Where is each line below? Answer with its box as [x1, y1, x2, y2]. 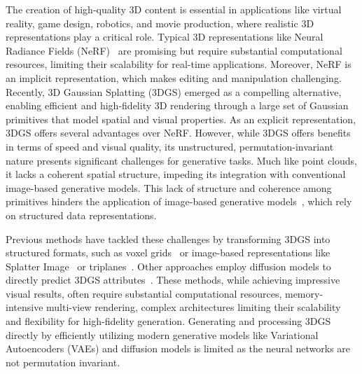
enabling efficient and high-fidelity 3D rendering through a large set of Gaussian [6, 98, 349, 113]
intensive [6, 300, 43, 314]
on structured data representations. [6, 207, 157, 222]
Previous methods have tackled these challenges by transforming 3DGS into [6, 231, 330, 246]
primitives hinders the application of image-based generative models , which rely [6, 194, 352, 209]
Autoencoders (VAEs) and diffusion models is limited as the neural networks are [6, 341, 351, 356]
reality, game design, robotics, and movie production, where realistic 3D [6, 15, 314, 30]
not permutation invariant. [6, 354, 120, 369]
